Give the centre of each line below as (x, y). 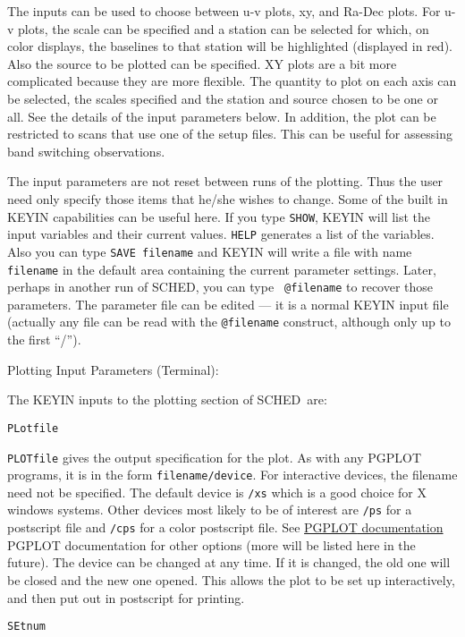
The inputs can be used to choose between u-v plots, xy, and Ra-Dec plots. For (224, 11)
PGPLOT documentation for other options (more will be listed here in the (211, 544)
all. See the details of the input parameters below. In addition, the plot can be (222, 116)
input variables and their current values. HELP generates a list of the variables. (221, 234)
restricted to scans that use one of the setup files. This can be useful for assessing (230, 134)
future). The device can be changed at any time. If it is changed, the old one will (229, 562)
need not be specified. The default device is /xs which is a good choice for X (217, 492)
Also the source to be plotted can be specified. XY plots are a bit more (202, 63)
